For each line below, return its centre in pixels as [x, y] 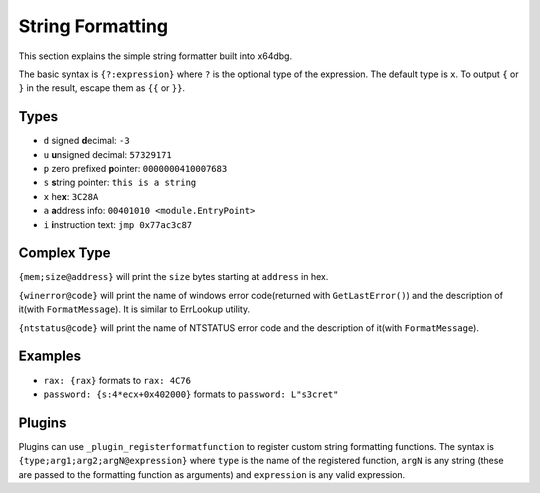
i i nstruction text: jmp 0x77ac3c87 [118, 224]
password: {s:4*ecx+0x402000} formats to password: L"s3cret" [191, 394]
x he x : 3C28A [71, 196]
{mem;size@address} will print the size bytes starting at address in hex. [173, 277]
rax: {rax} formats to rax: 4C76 [117, 380]
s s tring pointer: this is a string [120, 182]
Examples [50, 356]
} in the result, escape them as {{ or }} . [101, 88]
